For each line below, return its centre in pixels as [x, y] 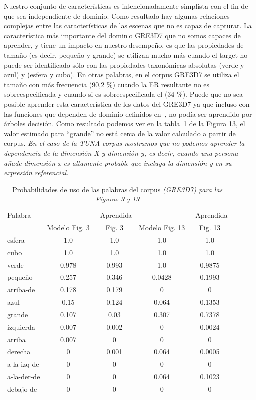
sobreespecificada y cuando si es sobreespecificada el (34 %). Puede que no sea [124, 94]
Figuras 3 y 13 [118, 199]
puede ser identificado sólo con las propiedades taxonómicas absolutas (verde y [124, 65]
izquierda [21, 326]
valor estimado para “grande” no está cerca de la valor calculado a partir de [120, 133]
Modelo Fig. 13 [162, 227]
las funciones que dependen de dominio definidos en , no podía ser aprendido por [128, 113]
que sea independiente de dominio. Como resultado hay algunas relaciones [117, 16]
